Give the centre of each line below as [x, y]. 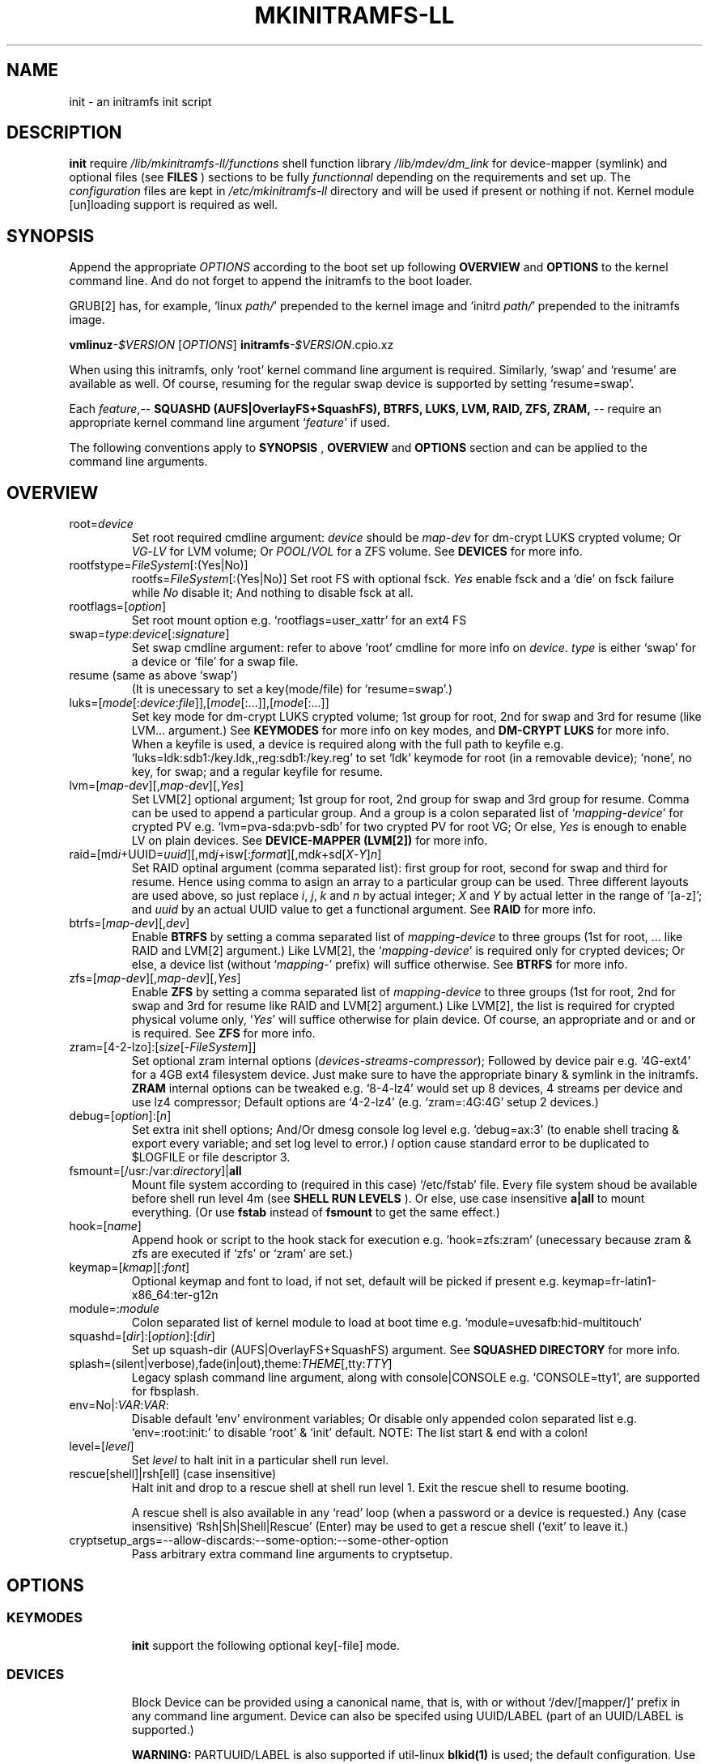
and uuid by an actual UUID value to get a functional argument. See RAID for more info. [364, 910]
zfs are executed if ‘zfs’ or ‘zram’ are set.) [242, 1254]
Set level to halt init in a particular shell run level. [260, 1460]
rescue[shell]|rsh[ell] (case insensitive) [173, 1474]
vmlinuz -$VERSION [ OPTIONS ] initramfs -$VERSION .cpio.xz [231, 345]
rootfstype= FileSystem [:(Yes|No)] [159, 565]
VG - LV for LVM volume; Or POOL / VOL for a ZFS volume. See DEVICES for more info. [357, 552]
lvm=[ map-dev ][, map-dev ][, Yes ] [157, 786]
